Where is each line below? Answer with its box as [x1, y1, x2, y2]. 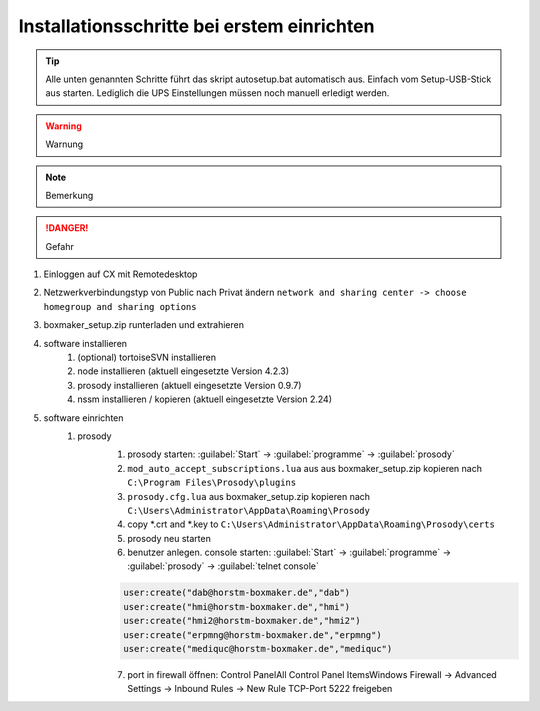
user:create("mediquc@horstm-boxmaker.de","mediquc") [123, 643, 393, 655]
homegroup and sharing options [43, 301, 197, 312]
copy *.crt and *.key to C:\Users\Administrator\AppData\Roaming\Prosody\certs [127, 518, 495, 530]
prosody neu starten [127, 532, 212, 544]
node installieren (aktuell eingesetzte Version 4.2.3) [77, 365, 290, 377]
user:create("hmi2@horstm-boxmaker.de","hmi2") [123, 615, 361, 627]
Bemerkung [45, 189, 94, 201]
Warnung [45, 138, 84, 150]
